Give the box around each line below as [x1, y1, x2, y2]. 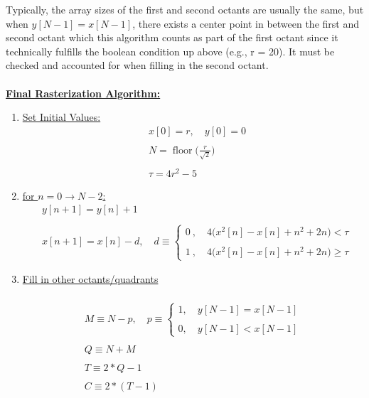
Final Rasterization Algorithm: [6, 85, 161, 100]
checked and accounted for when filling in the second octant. [6, 58, 269, 72]
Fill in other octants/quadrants [22, 271, 159, 286]
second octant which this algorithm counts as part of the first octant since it [6, 30, 338, 45]
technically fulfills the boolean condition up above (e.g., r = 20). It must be [6, 43, 335, 58]
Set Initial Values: [22, 109, 101, 124]
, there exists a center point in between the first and [132, 16, 359, 31]
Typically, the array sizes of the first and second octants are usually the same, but [6, 2, 364, 16]
